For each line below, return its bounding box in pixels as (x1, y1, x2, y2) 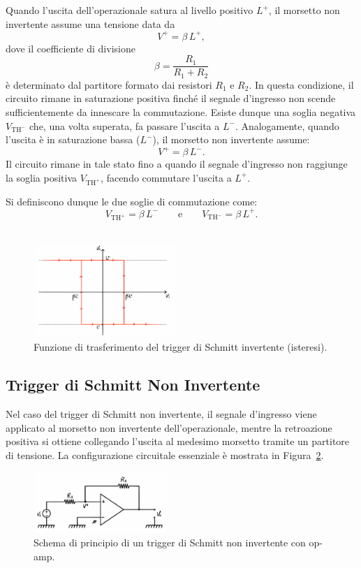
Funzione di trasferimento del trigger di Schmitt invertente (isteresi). (34, 340, 327, 354)
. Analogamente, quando (235, 118, 339, 133)
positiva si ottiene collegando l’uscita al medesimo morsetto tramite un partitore (6, 434, 350, 449)
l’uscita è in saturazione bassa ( (6, 132, 140, 147)
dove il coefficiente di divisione (6, 41, 135, 55)
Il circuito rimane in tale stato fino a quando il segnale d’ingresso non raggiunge (6, 156, 348, 171)
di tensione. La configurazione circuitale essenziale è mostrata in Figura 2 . (6, 447, 324, 462)
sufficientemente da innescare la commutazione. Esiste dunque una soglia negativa (6, 104, 356, 119)
